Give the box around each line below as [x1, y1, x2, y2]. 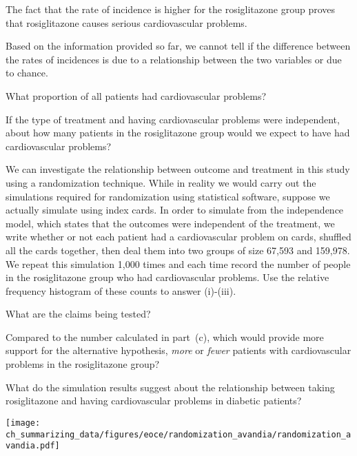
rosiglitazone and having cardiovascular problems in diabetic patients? [6, 393, 302, 408]
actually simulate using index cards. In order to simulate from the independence [6, 203, 344, 217]
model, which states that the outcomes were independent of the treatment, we [6, 216, 335, 230]
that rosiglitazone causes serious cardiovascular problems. [6, 15, 247, 30]
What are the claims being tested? [6, 307, 151, 321]
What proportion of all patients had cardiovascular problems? [6, 88, 267, 103]
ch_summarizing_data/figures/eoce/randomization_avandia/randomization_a [6, 429, 351, 439]
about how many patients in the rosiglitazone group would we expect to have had [6, 125, 350, 140]
